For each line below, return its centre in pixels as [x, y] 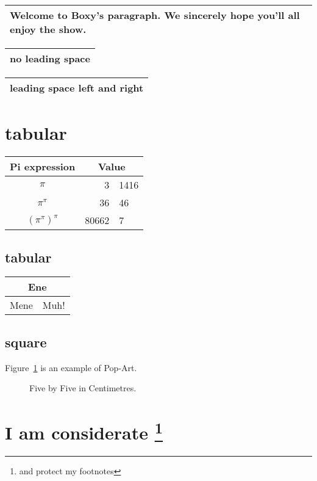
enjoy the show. [48, 29]
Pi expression [43, 167]
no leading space [50, 58]
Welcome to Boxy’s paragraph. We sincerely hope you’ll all [155, 15]
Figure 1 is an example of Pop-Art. [71, 367]
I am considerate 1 [84, 431]
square [26, 342]
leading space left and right [77, 88]
